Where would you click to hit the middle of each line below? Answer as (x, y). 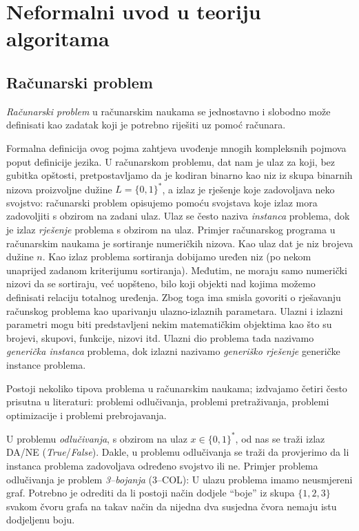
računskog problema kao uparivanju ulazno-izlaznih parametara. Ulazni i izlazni (175, 310)
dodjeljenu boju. (41, 520)
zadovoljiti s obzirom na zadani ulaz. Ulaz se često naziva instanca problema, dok (178, 216)
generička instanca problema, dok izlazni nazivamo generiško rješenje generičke (173, 351)
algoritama (58, 38)
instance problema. (46, 364)
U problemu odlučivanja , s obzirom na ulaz (97, 438)
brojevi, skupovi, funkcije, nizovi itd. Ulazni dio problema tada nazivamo (160, 337)
